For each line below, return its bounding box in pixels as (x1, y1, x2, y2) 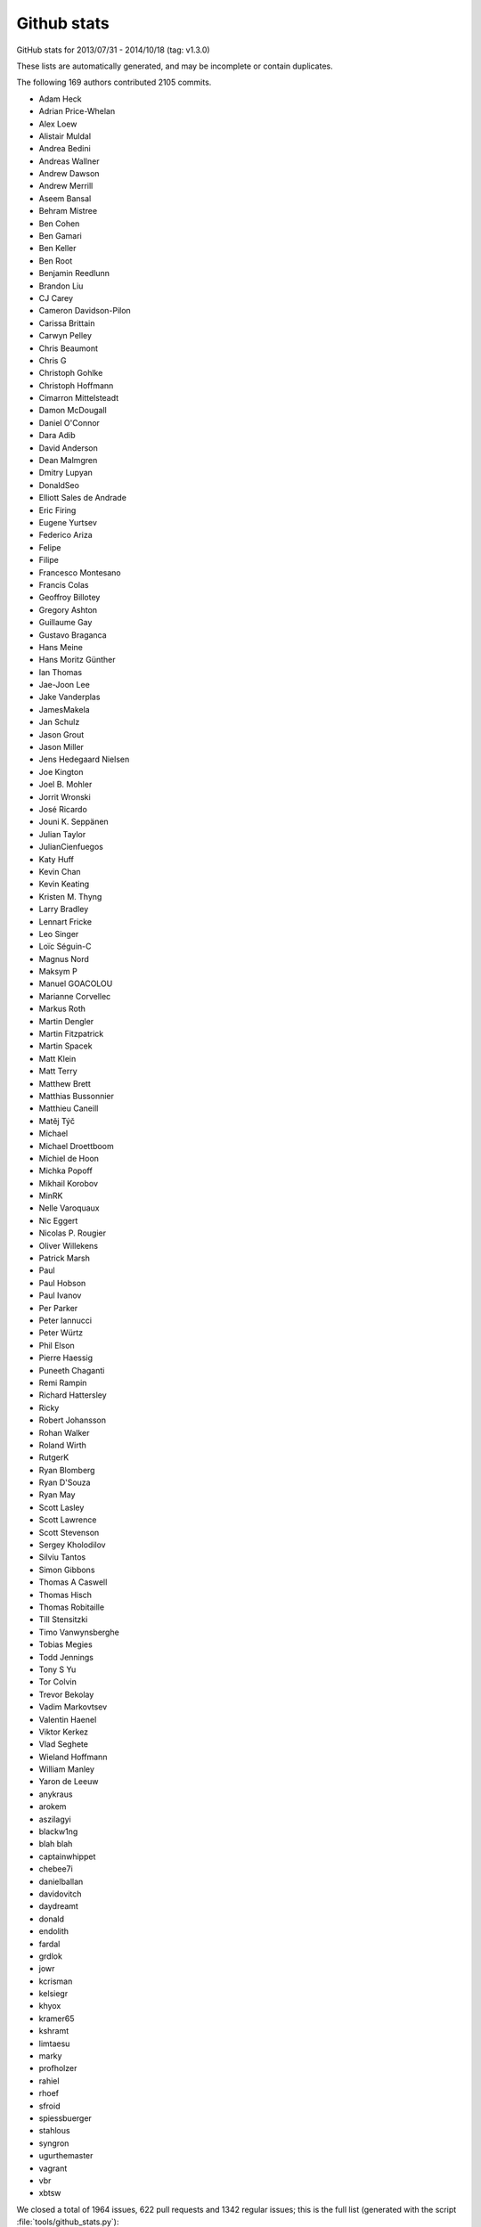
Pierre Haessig (38, 1352, 94, 1363)
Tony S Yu (38, 1664, 77, 1675)
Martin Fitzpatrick (38, 1029, 104, 1040)
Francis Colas (38, 579, 89, 590)
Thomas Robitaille (38, 1602, 105, 1612)
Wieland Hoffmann (38, 1751, 108, 1762)
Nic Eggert (38, 1215, 78, 1226)
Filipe (38, 555, 60, 566)
